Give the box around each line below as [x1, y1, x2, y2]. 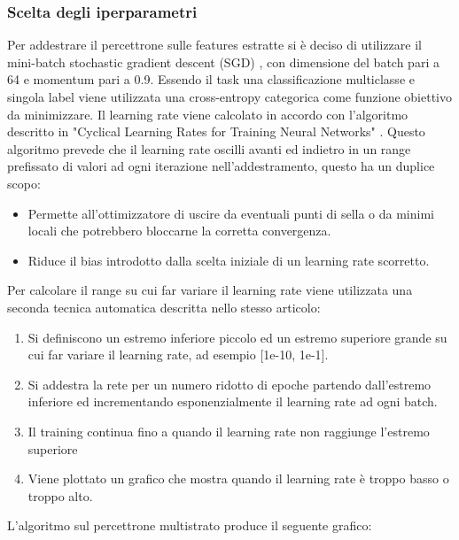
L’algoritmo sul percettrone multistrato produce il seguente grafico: [7, 516, 372, 535]
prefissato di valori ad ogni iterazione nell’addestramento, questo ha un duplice [7, 157, 435, 175]
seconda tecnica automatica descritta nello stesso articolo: [7, 297, 321, 316]
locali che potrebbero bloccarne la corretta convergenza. [27, 221, 331, 240]
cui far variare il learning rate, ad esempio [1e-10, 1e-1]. [27, 345, 329, 364]
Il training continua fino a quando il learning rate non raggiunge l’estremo [27, 421, 430, 440]
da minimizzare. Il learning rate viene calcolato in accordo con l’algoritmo [7, 104, 408, 123]
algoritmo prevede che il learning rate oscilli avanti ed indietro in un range [7, 139, 411, 158]
